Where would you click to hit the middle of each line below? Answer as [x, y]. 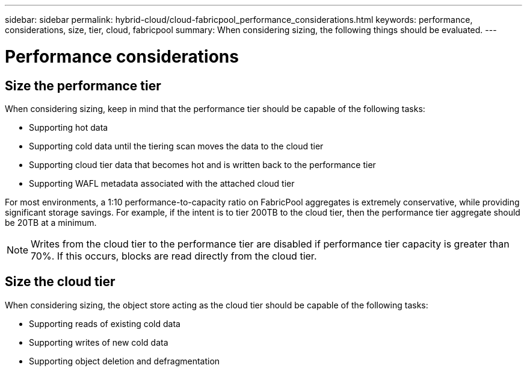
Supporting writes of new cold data [99, 342]
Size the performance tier [83, 86]
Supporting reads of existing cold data [105, 323]
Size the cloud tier [60, 282]
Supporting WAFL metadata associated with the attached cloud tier [162, 183]
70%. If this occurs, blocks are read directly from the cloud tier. [174, 256]
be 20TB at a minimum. [51, 222]
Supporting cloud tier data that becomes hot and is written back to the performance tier [202, 164]
